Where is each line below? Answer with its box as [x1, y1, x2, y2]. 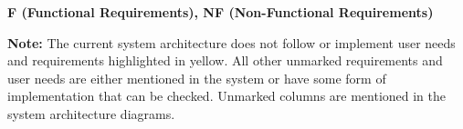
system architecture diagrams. [7, 104, 175, 123]
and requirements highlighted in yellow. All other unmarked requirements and [7, 51, 443, 70]
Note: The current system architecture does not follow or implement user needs [7, 33, 456, 52]
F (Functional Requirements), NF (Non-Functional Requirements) [7, 3, 434, 21]
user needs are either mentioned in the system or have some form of [7, 68, 386, 87]
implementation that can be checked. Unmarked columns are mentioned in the [7, 86, 447, 105]
